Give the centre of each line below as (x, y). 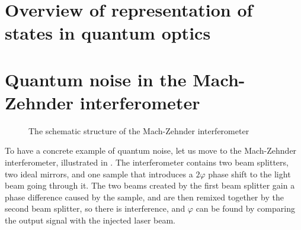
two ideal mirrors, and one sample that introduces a (99, 174)
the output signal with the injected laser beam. (90, 220)
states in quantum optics (108, 33)
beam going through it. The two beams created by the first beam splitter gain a (150, 185)
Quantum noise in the (96, 79)
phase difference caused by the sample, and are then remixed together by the (144, 197)
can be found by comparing (245, 208)
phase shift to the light (249, 174)
